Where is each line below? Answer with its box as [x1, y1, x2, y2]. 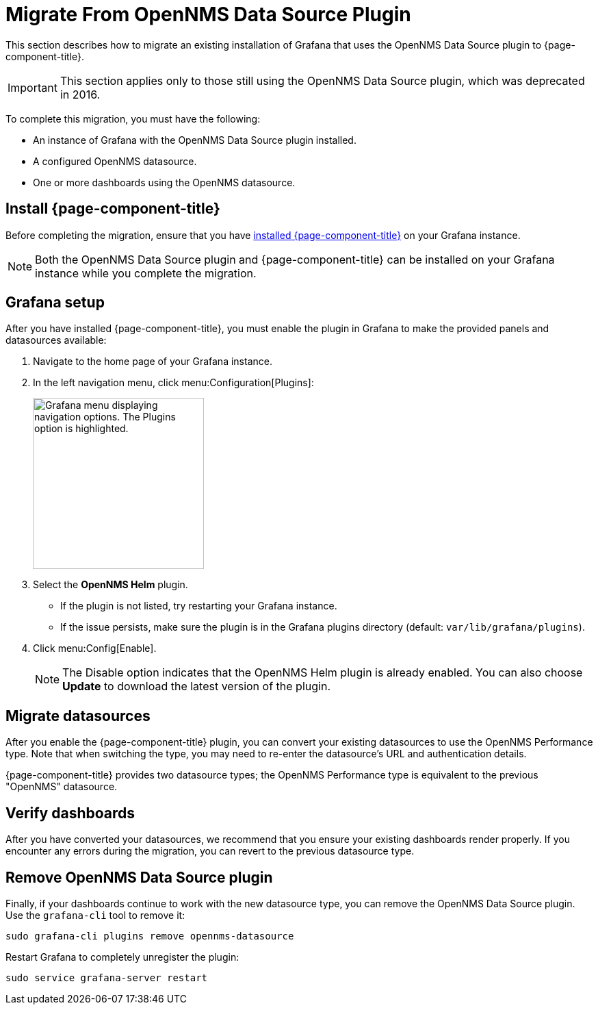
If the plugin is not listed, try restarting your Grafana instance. [60, 600, 337, 612]
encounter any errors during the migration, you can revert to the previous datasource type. [5, 845, 415, 857]
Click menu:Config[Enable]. [33, 642, 157, 655]
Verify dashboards [5, 804, 135, 822]
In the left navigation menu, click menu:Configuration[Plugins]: [33, 377, 314, 389]
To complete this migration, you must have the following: [5, 112, 261, 125]
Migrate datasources [5, 707, 151, 724]
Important [8, 80, 57, 94]
